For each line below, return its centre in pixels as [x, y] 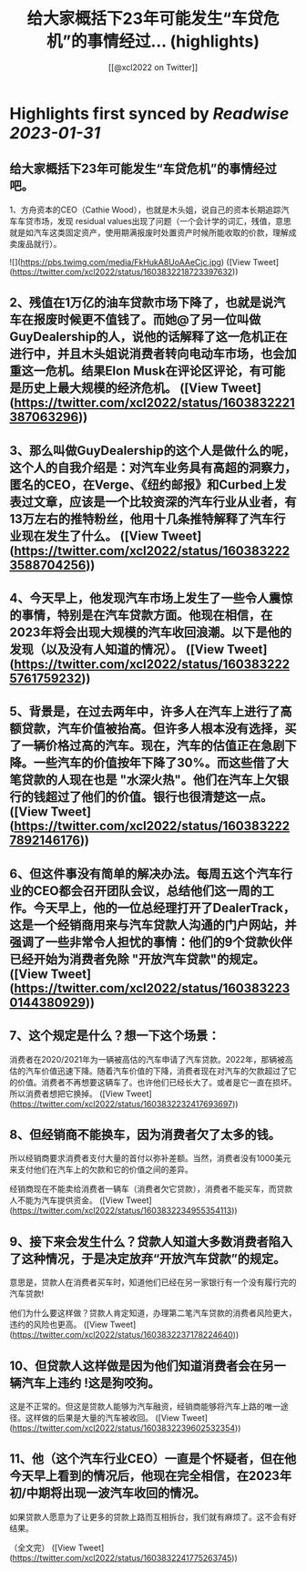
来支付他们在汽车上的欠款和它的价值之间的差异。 [101, 1170]
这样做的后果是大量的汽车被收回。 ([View [102, 1417]
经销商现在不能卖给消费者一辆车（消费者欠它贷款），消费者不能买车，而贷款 [151, 1189]
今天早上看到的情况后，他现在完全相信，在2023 [145, 1476]
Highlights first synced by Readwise [149, 113]
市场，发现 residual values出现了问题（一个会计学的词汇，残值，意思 [162, 221]
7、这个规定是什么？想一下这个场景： [115, 1036]
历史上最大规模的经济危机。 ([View [120, 388]
